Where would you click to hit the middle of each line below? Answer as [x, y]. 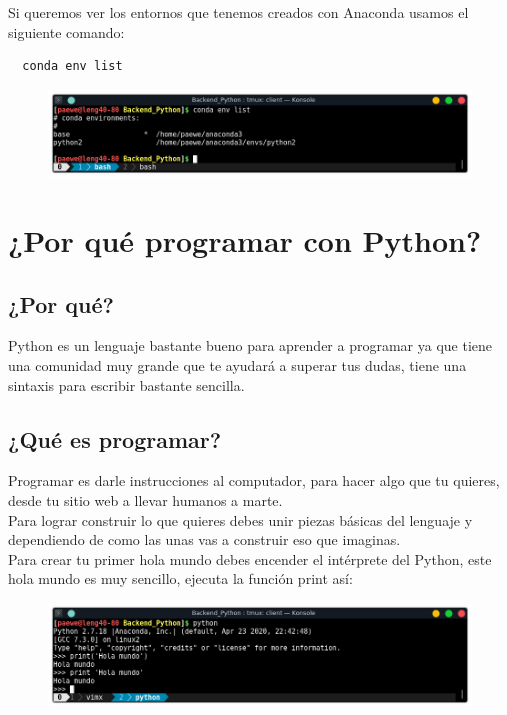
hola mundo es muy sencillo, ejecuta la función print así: [180, 578]
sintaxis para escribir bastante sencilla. [126, 384]
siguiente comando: [66, 31]
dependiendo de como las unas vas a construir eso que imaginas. [204, 539]
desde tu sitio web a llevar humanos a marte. [145, 500]
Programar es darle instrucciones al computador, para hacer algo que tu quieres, [254, 480]
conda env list [72, 66]
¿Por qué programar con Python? [245, 240]
